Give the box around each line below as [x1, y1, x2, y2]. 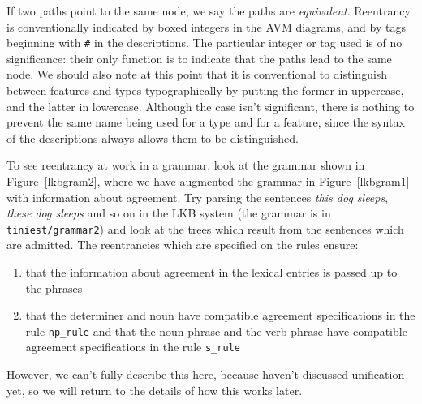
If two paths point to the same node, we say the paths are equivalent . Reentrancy [6, 2, 411, 19]
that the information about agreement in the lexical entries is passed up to [25, 264, 398, 281]
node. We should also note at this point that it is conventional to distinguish [6, 66, 388, 83]
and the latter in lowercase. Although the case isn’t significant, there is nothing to [6, 97, 415, 114]
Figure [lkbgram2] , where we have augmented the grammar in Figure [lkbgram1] [6, 173, 410, 189]
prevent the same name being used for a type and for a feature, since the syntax [6, 114, 405, 131]
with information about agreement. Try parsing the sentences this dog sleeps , [6, 188, 389, 205]
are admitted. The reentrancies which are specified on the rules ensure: [6, 236, 359, 253]
